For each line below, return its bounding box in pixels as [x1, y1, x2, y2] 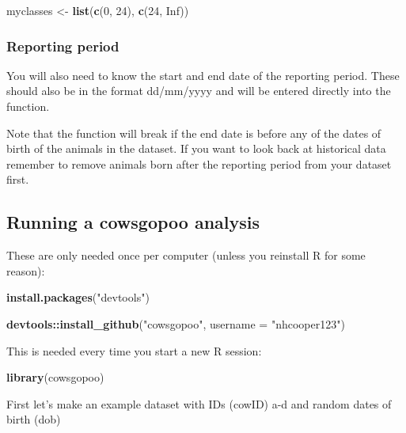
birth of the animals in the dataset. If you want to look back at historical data [6, 140, 386, 157]
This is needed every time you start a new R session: [6, 342, 262, 359]
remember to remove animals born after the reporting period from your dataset [6, 155, 392, 172]
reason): [6, 262, 45, 279]
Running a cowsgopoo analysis [6, 210, 260, 234]
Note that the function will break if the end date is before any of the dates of [6, 124, 381, 141]
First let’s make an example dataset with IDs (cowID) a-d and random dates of [6, 395, 392, 412]
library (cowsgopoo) [6, 369, 104, 386]
